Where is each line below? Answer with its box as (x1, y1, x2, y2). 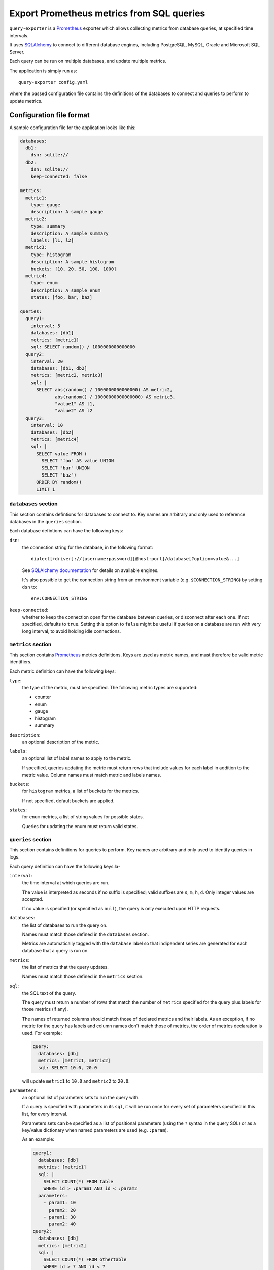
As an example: (22, 1136, 54, 1142)
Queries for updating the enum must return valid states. (22, 823, 138, 829)
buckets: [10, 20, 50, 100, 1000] (30, 266, 117, 272)
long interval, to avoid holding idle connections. (22, 628, 121, 634)
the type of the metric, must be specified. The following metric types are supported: (22, 685, 198, 691)
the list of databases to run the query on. (22, 922, 108, 928)
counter (35, 694, 51, 700)
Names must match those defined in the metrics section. (22, 973, 144, 979)
